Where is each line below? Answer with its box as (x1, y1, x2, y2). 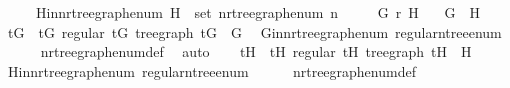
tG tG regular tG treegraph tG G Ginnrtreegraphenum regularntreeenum (7, 21, 502, 42)
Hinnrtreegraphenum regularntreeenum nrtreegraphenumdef (7, 60, 416, 81)
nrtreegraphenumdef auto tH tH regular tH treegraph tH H (40, 41, 472, 62)
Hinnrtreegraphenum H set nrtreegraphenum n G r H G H (35, 2, 480, 22)
